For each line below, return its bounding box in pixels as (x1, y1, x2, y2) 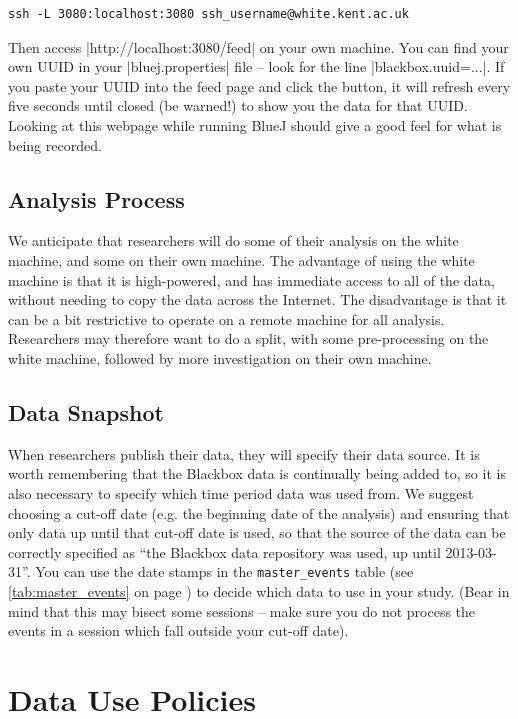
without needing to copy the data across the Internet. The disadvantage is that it (8, 289, 507, 310)
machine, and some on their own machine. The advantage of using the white (8, 249, 475, 270)
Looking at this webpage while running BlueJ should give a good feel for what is (8, 114, 502, 135)
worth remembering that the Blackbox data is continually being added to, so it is (8, 463, 506, 484)
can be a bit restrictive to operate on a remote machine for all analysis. (8, 308, 445, 329)
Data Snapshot (8, 396, 164, 427)
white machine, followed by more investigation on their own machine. (8, 347, 432, 368)
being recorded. (8, 134, 102, 155)
